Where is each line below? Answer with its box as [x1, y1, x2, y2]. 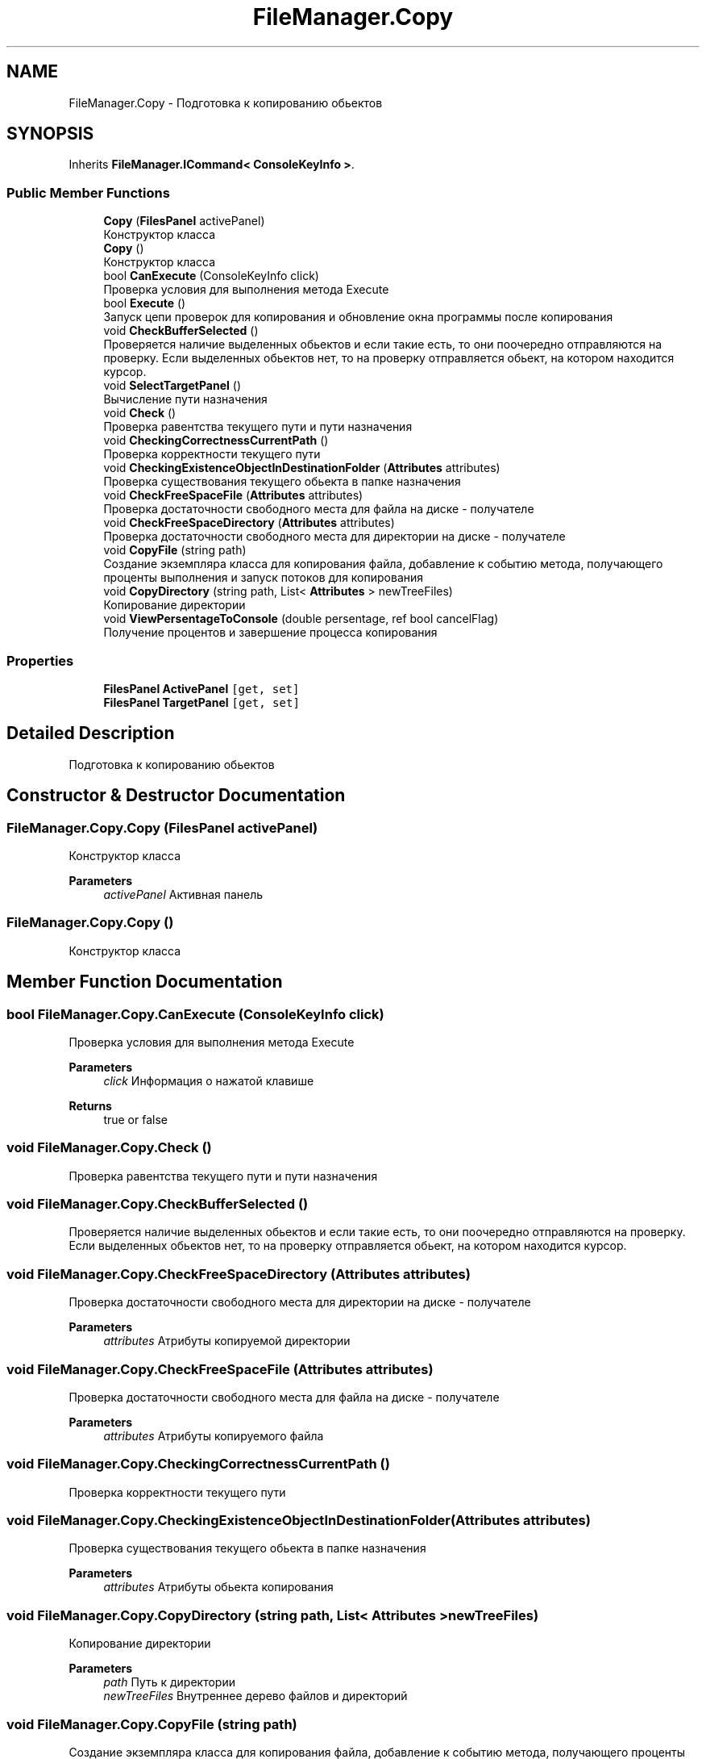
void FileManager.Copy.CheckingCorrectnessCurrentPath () [6, 1456, 390, 1473]
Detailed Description [6, 723, 175, 744]
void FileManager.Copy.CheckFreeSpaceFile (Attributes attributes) [6, 1360, 434, 1377]
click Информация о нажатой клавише [103, 1073, 314, 1088]
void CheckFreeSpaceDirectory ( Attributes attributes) [103, 516, 395, 530]
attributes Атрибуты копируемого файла [103, 1428, 324, 1443]
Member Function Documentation [6, 971, 283, 992]
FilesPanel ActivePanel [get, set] [103, 681, 300, 696]
